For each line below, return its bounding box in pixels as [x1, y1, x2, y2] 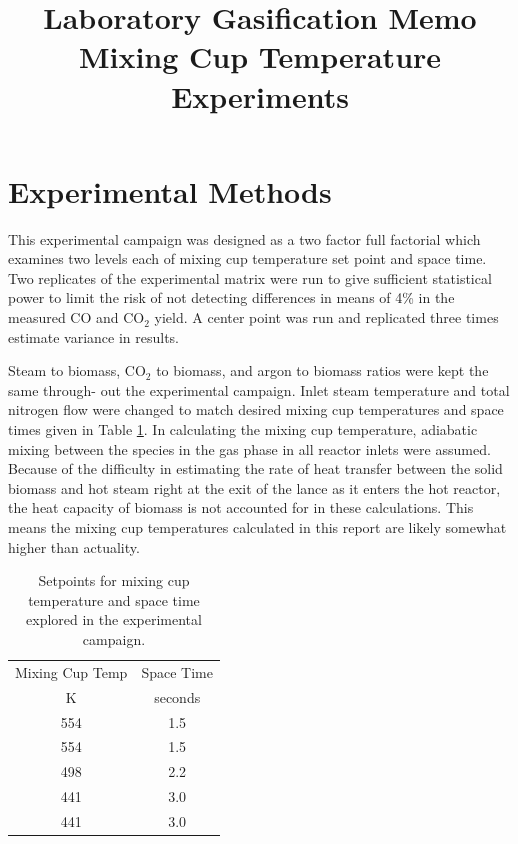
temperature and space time [28, 589, 200, 610]
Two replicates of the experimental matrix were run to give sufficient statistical [8, 267, 492, 288]
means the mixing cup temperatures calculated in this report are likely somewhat [8, 517, 507, 537]
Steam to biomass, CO [8, 360, 146, 381]
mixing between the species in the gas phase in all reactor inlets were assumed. [8, 438, 491, 459]
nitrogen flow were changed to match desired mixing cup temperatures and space [8, 399, 504, 420]
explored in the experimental [26, 609, 202, 630]
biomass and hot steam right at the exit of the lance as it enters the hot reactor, [8, 477, 501, 498]
